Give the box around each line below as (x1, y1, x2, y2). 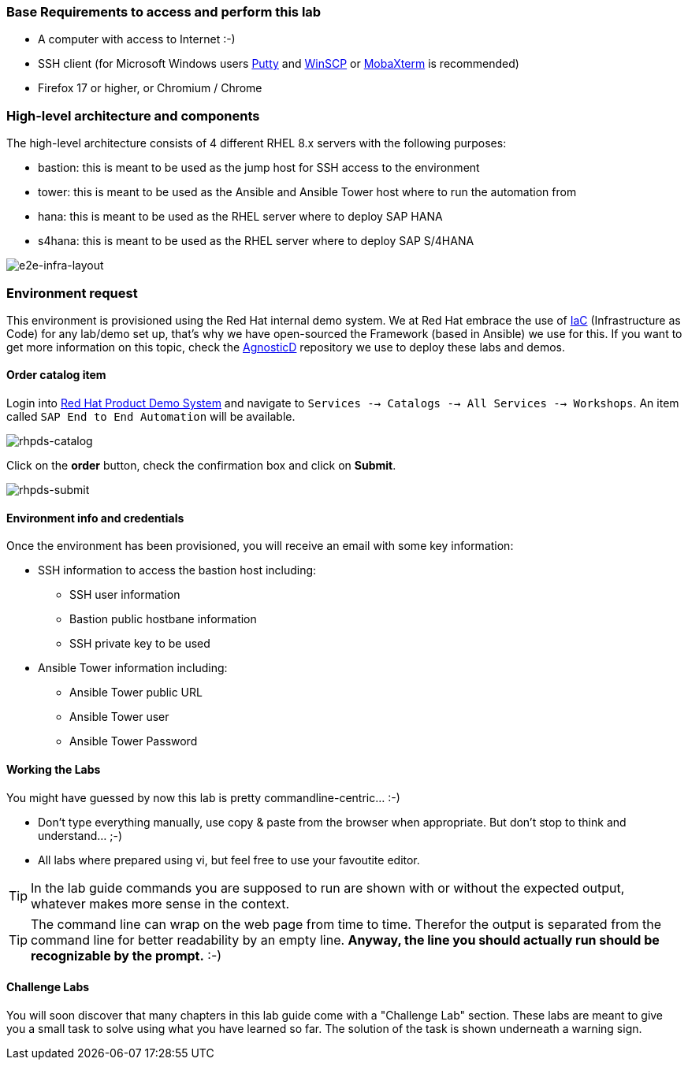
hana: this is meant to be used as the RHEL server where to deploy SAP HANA (38, 210, 443, 224)
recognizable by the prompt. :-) (31, 947, 222, 964)
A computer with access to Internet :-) (38, 32, 236, 46)
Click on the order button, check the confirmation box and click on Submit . (6, 459, 396, 473)
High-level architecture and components (6, 107, 260, 124)
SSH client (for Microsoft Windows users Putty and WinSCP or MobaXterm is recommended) (38, 57, 519, 71)
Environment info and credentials (6, 511, 184, 525)
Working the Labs (6, 762, 101, 776)
